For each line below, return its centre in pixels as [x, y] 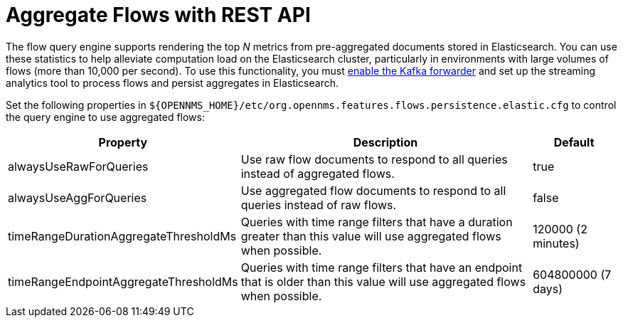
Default [574, 142]
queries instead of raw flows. [319, 205]
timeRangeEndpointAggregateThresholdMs [123, 281]
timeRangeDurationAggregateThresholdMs [122, 236]
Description [385, 142]
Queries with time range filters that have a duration [377, 222]
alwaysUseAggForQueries [78, 197]
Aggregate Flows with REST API [158, 15]
